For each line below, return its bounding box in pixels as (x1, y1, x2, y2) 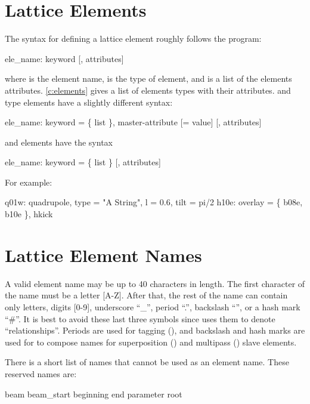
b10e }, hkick (5, 208, 53, 220)
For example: (5, 175, 52, 188)
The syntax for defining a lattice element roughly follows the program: (5, 32, 262, 45)
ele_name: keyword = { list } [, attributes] (5, 156, 161, 168)
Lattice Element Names (5, 242, 202, 267)
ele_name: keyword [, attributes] (5, 52, 124, 64)
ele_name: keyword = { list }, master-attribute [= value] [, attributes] (5, 116, 262, 128)
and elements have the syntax (5, 135, 113, 148)
